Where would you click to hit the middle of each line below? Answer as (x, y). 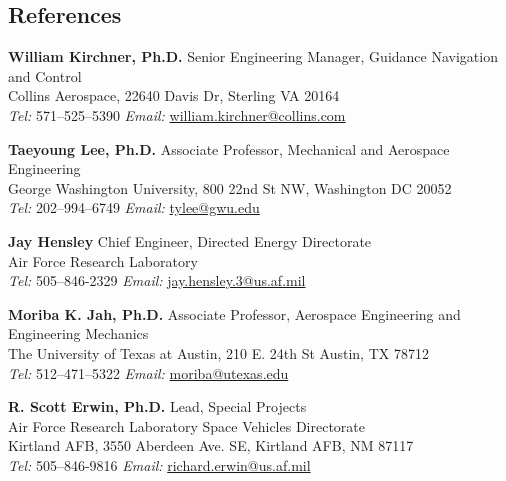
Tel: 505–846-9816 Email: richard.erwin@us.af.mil (159, 464)
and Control (45, 75)
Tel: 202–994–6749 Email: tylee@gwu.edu (134, 207)
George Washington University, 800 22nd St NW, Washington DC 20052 (230, 187)
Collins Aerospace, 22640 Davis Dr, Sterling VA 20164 (174, 95)
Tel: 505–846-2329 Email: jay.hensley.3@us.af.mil (157, 280)
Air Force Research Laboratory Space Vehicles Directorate (187, 425)
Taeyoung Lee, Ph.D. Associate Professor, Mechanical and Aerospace (229, 148)
